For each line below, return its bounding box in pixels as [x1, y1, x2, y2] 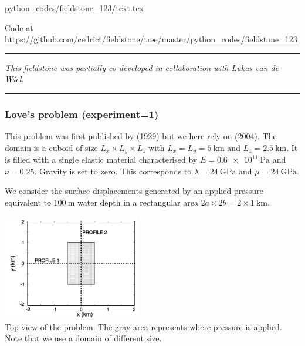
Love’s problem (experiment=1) [5, 106, 159, 121]
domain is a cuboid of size [5, 141, 98, 153]
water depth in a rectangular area [77, 196, 198, 209]
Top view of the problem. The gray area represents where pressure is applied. [5, 320, 282, 332]
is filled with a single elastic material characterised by [5, 153, 198, 166]
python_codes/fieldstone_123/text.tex [5, 2, 144, 14]
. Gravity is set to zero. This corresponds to [34, 164, 192, 177]
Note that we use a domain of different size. [5, 332, 162, 344]
